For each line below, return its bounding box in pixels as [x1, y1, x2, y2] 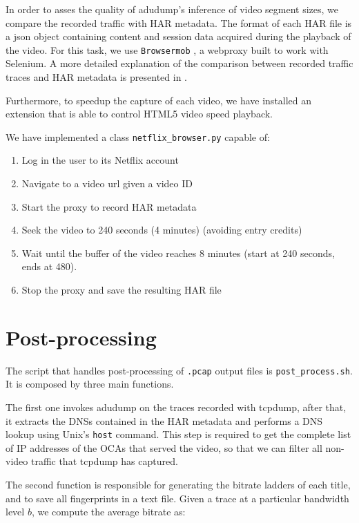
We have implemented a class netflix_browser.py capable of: [6, 129, 270, 144]
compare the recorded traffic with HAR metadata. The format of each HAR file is [6, 15, 352, 30]
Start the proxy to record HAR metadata [21, 199, 197, 213]
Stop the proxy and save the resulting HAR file [21, 283, 222, 297]
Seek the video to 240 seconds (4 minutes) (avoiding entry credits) [21, 222, 302, 237]
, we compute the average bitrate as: [31, 504, 186, 519]
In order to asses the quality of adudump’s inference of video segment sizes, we [6, 2, 339, 16]
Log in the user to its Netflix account [21, 153, 179, 167]
